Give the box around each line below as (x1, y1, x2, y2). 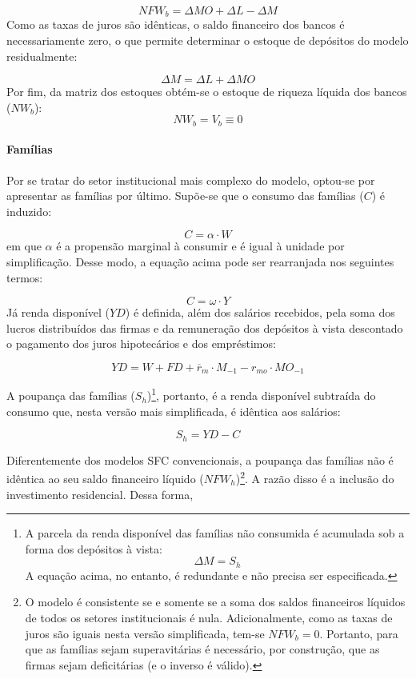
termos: (6, 269, 43, 286)
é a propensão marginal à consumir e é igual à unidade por (56, 238, 345, 254)
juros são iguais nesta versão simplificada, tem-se (25, 625, 265, 641)
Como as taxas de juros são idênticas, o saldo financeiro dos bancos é (6, 16, 345, 33)
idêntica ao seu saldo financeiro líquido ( (6, 470, 204, 487)
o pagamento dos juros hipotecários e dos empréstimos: (6, 335, 276, 352)
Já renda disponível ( (6, 304, 110, 321)
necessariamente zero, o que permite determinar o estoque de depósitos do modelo (6, 32, 409, 49)
